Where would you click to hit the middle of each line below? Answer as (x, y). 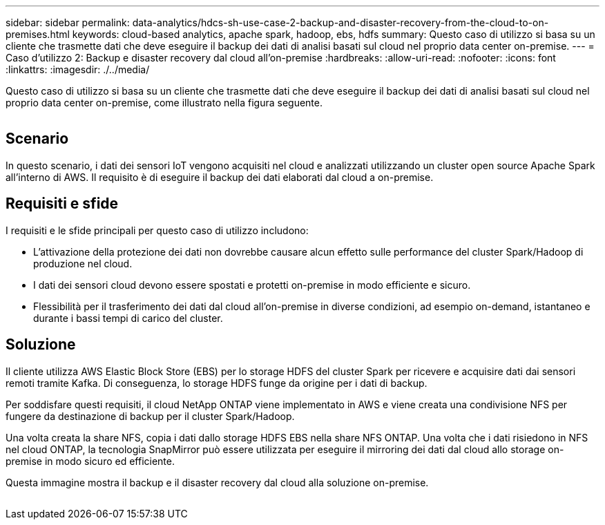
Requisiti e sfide (62, 204)
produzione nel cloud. (83, 263)
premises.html (38, 34)
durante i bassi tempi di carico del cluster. (128, 318)
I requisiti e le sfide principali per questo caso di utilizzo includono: (157, 230)
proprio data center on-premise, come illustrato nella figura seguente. (164, 103)
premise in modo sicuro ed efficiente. (90, 461)
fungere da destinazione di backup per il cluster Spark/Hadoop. (150, 416)
